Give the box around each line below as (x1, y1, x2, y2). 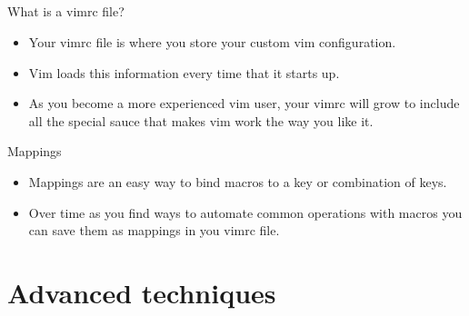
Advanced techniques (7, 273, 276, 311)
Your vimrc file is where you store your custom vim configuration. (28, 32, 396, 51)
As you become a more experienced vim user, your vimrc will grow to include (28, 94, 460, 113)
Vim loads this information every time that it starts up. (28, 63, 340, 82)
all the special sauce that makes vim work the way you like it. (28, 111, 374, 130)
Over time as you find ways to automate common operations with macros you (28, 202, 463, 222)
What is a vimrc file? (7, 2, 125, 21)
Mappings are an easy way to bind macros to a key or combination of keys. (28, 172, 447, 191)
